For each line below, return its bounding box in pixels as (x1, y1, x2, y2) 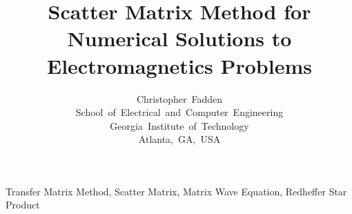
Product (6, 197, 40, 212)
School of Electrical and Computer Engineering (75, 105, 284, 119)
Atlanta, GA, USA (138, 132, 221, 146)
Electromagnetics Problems (47, 51, 312, 79)
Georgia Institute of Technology (110, 118, 249, 133)
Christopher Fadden (136, 91, 223, 106)
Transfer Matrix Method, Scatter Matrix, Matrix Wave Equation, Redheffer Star (6, 184, 347, 198)
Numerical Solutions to (67, 24, 292, 52)
